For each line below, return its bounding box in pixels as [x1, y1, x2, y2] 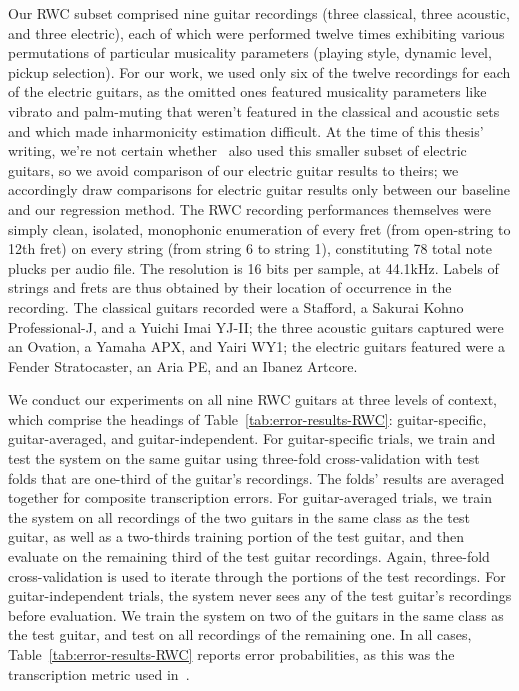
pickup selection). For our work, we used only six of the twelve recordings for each [8, 61, 511, 82]
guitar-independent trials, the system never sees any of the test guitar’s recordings [8, 585, 512, 606]
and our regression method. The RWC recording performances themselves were [8, 198, 492, 219]
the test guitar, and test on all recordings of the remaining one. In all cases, [8, 624, 472, 645]
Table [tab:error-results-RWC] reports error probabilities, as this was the [8, 644, 455, 664]
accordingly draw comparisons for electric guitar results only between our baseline [8, 179, 510, 200]
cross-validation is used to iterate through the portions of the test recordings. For [8, 565, 506, 586]
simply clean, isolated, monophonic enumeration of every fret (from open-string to [8, 218, 511, 239]
